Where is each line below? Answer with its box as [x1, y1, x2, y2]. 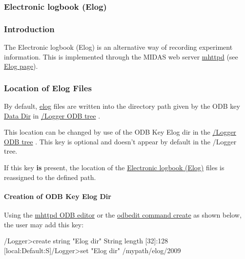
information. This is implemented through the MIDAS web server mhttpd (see [4, 51, 238, 61]
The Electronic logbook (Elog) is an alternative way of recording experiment [4, 42, 233, 52]
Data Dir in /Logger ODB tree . [4, 110, 101, 120]
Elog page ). [4, 61, 38, 71]
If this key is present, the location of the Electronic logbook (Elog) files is [4, 162, 225, 173]
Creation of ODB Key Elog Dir [4, 191, 111, 201]
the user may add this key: [4, 219, 84, 229]
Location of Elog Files [4, 81, 92, 94]
